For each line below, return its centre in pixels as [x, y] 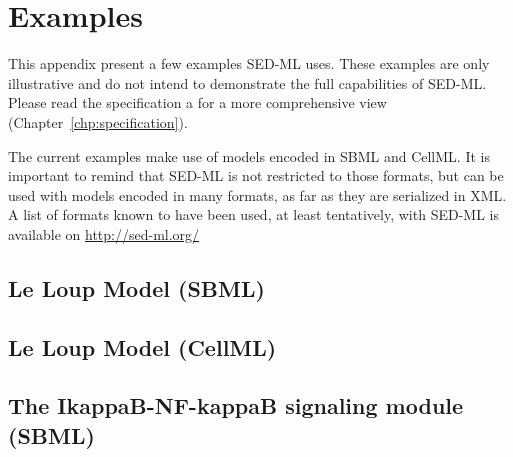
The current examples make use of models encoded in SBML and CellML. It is [249, 155]
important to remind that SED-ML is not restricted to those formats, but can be [256, 175]
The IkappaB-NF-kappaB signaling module [236, 405]
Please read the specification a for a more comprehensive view [197, 102]
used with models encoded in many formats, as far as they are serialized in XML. [257, 194]
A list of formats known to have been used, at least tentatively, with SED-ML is [253, 214]
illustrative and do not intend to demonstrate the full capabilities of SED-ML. [247, 82]
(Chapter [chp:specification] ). [98, 121]
